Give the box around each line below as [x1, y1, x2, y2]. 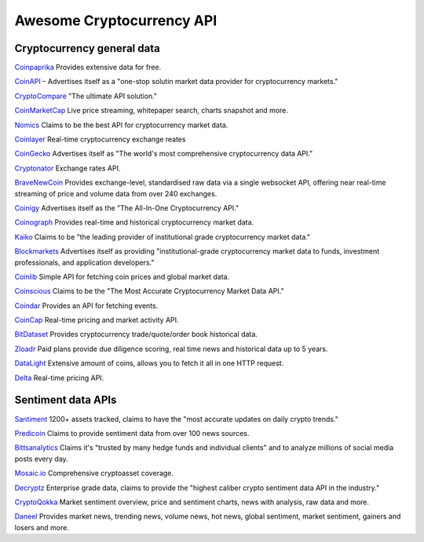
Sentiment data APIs [14, 394, 117, 407]
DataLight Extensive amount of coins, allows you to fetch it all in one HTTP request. [14, 358, 284, 368]
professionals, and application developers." [14, 258, 155, 267]
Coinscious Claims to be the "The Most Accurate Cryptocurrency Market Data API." [14, 287, 284, 296]
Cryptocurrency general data [14, 42, 160, 55]
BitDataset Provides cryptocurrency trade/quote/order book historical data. [14, 330, 258, 339]
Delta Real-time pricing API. [14, 373, 104, 383]
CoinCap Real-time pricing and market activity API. [14, 315, 180, 325]
